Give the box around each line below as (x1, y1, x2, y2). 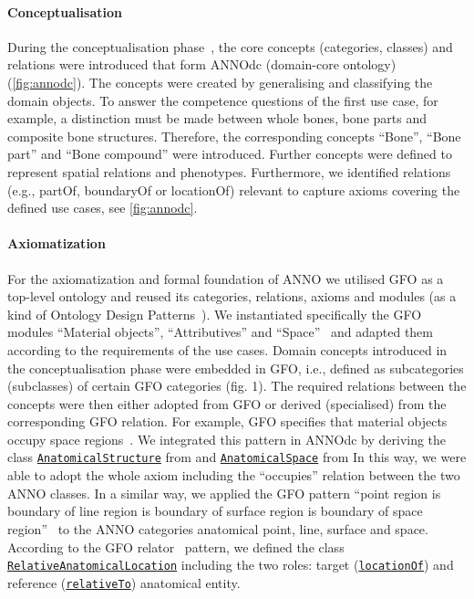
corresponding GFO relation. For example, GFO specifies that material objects (7, 412, 448, 431)
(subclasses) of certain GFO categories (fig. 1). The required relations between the (7, 376, 467, 395)
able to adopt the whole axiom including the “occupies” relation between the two (7, 466, 460, 485)
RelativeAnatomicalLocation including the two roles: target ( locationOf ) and (7, 555, 454, 574)
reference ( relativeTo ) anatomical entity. (7, 573, 241, 592)
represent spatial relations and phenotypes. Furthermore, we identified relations (7, 162, 451, 181)
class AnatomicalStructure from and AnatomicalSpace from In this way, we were (7, 447, 467, 467)
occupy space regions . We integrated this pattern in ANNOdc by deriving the (7, 429, 447, 448)
